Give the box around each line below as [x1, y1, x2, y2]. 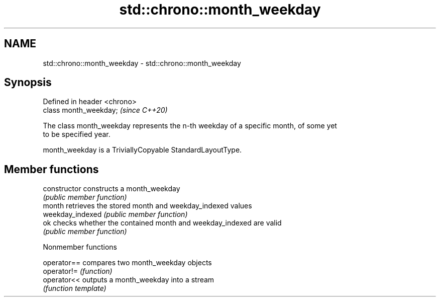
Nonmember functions [43, 243, 117, 252]
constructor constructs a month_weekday [43, 184, 180, 193]
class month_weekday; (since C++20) [43, 106, 168, 115]
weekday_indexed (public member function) [43, 210, 188, 219]
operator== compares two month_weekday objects [43, 258, 212, 267]
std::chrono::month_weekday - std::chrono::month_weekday [43, 58, 241, 67]
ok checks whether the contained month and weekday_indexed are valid [43, 218, 282, 228]
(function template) [43, 284, 106, 293]
